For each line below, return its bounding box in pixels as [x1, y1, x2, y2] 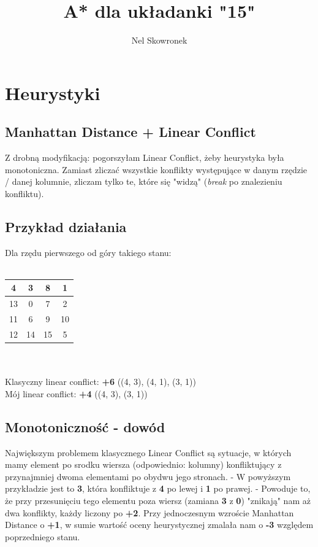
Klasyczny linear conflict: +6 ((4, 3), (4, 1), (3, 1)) [5, 375, 196, 388]
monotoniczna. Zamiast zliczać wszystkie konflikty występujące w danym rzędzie [5, 163, 308, 176]
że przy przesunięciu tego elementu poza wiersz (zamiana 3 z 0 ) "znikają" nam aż [5, 494, 311, 506]
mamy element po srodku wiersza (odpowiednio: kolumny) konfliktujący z [5, 458, 282, 471]
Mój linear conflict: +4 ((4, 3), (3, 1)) [5, 387, 148, 400]
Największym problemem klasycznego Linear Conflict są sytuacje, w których [5, 446, 292, 459]
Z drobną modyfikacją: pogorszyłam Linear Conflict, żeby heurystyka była [5, 151, 284, 164]
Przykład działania [5, 217, 127, 236]
